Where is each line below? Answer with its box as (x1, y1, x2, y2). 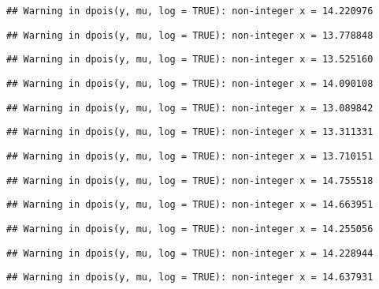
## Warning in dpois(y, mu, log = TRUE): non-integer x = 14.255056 (6, 223, 373, 235)
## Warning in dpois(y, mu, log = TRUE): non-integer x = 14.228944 (6, 247, 373, 259)
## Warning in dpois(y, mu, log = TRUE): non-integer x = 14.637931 (6, 272, 373, 283)
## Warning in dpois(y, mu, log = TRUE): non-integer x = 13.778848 (6, 29, 373, 41)
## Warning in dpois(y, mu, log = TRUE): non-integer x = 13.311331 (6, 126, 373, 138)
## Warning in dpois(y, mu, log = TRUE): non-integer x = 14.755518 (6, 175, 373, 186)
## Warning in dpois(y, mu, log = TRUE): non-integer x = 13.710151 (6, 150, 373, 162)
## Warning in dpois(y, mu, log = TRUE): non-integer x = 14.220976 (6, 6, 373, 17)
